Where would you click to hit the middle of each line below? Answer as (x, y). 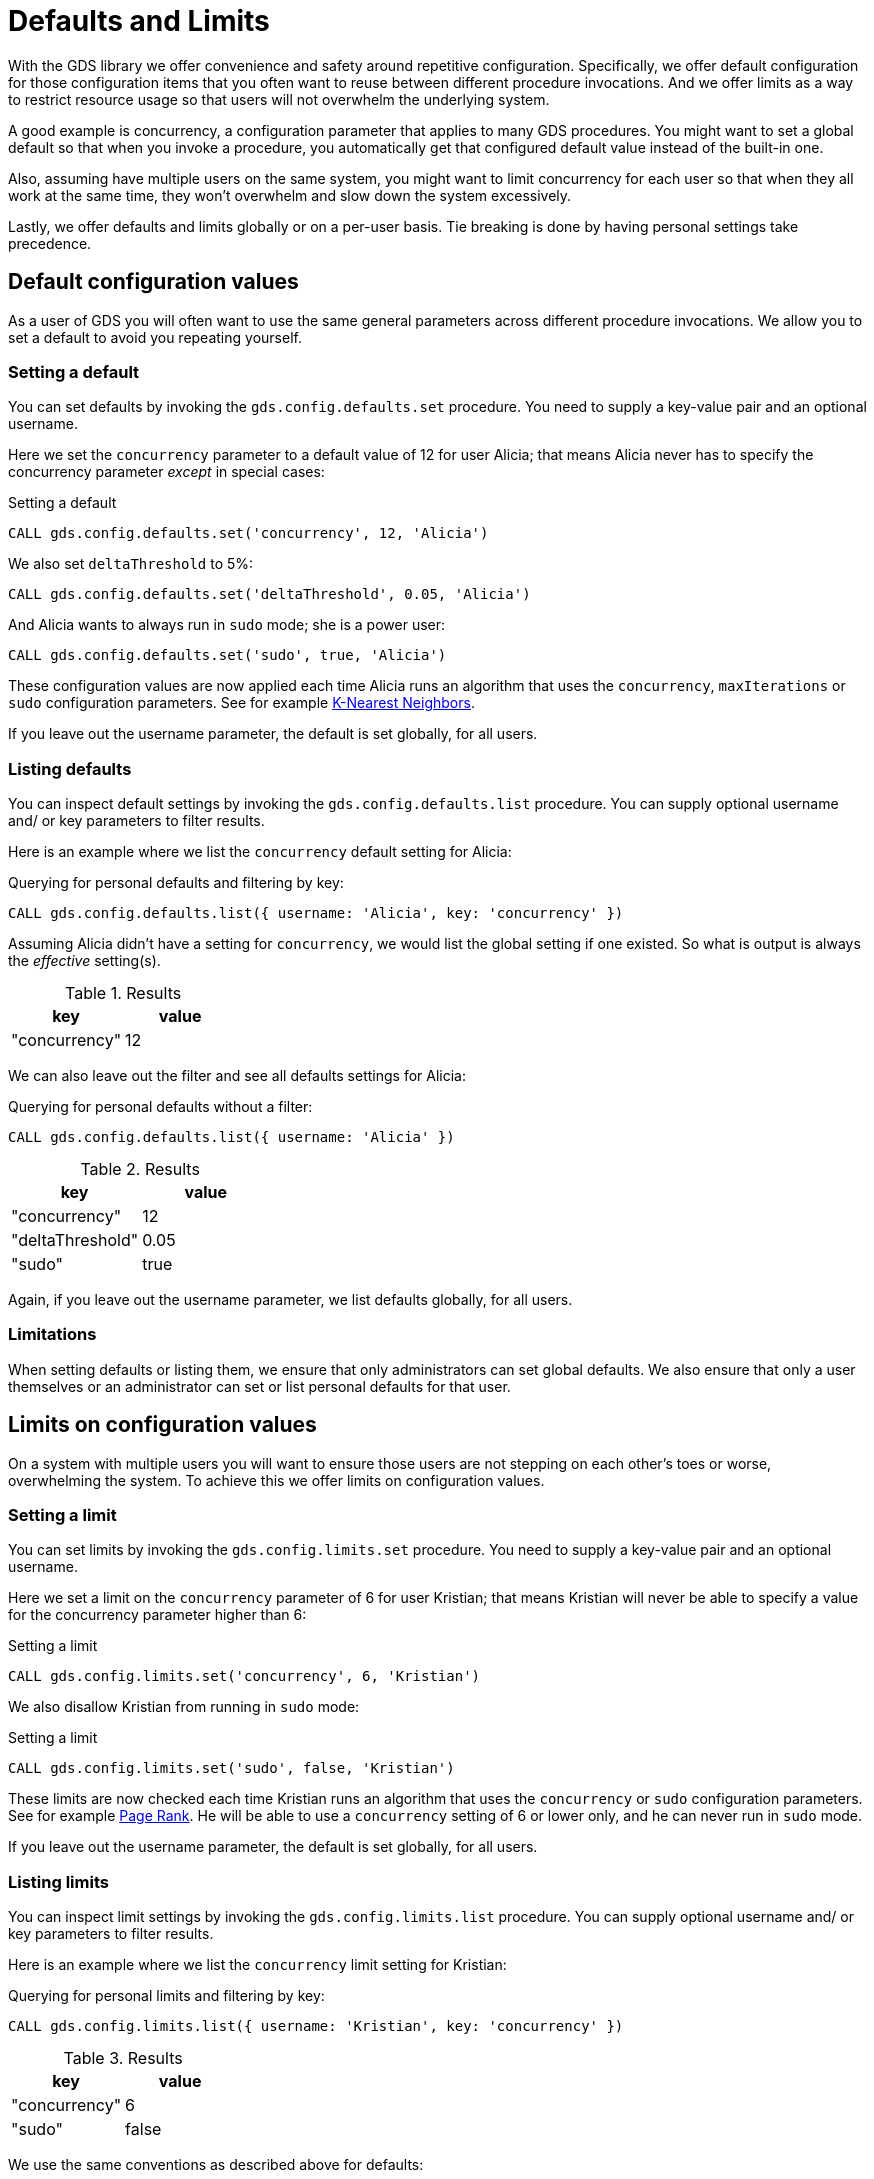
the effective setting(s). (84, 961)
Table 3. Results (123, 2058)
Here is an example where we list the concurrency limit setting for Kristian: (257, 1965)
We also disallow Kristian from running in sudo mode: (184, 1707)
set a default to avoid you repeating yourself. (155, 337)
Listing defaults (70, 768)
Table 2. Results (140, 1169)
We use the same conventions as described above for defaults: (216, 2165)
